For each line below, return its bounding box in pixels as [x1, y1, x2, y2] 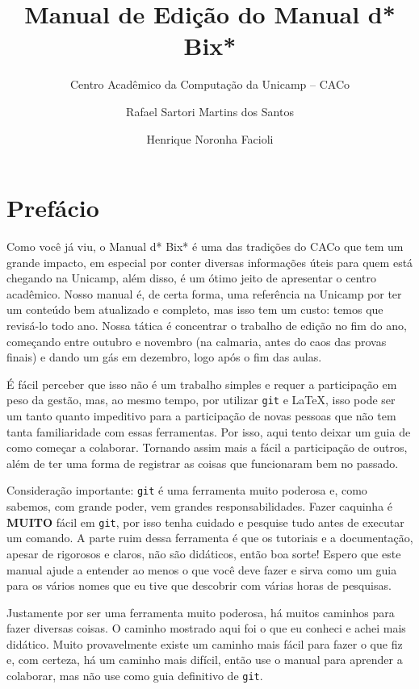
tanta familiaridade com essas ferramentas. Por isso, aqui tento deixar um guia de [6, 423, 411, 440]
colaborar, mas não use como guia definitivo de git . [6, 667, 263, 684]
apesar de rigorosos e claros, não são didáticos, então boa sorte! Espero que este [6, 545, 401, 562]
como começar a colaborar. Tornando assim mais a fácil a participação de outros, [6, 439, 408, 456]
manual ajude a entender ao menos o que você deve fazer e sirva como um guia [6, 561, 397, 578]
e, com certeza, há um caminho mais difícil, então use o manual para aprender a [6, 651, 403, 668]
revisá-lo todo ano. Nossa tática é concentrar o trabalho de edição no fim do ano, [6, 317, 407, 333]
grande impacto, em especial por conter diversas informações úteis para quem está [6, 253, 413, 270]
